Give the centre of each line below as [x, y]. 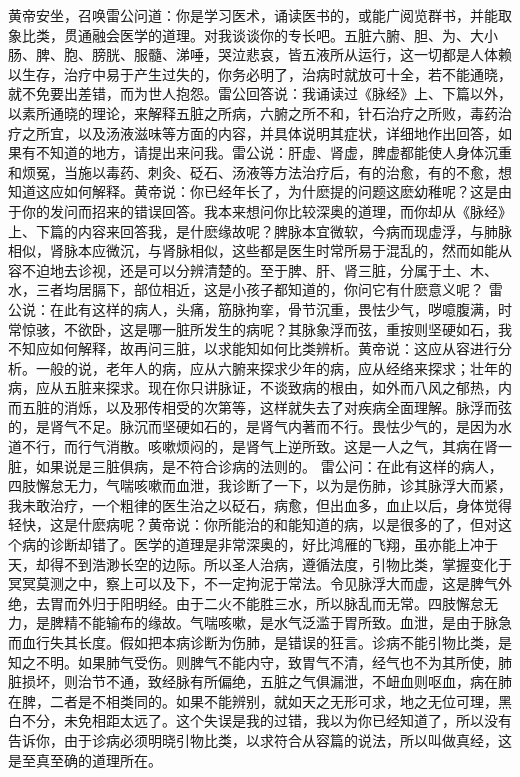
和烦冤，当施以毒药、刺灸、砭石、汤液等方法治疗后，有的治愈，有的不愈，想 [260, 171]
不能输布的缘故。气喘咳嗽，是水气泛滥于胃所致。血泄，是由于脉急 [294, 622]
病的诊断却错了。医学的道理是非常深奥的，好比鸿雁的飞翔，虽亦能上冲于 [259, 544]
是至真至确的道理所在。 [85, 759]
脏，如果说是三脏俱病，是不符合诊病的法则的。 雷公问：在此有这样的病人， [255, 465]
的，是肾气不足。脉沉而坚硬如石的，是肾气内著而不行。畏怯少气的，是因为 [253, 426]
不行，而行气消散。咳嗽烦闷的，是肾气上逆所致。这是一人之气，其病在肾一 [266, 446]
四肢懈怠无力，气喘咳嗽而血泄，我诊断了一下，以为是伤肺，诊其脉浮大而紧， [260, 485]
